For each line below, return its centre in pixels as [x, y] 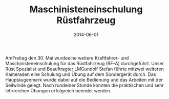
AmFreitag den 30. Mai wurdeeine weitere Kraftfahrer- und [67, 58]
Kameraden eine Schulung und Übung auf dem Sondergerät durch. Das [81, 74]
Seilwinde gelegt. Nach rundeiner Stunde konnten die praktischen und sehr [84, 85]
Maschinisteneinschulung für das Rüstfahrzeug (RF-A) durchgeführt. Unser [85, 63]
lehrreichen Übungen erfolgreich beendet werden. [58, 90]
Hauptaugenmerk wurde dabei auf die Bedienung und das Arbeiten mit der [84, 80]
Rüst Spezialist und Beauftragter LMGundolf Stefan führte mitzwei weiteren [84, 69]
